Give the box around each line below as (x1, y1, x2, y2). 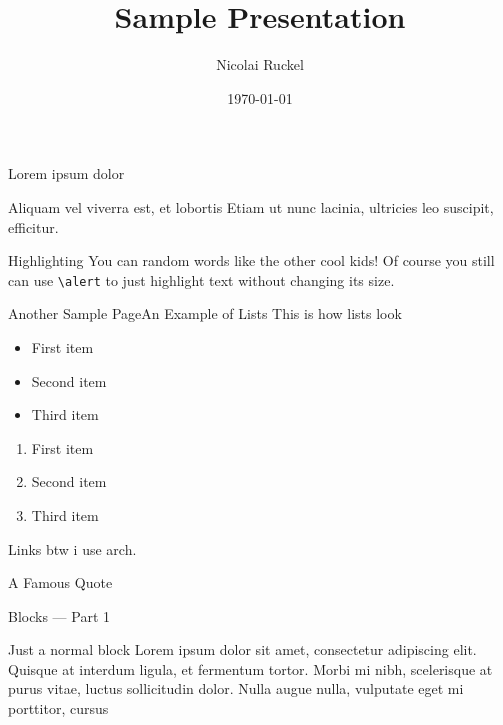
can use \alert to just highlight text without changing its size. (8, 269, 395, 290)
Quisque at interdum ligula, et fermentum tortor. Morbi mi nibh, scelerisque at (8, 658, 493, 679)
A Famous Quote (8, 572, 113, 593)
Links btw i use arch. (8, 538, 137, 559)
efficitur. (8, 216, 59, 237)
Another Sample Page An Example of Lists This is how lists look (8, 303, 402, 324)
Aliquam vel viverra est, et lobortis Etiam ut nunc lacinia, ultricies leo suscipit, (8, 196, 494, 217)
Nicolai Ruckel (216, 54, 304, 75)
